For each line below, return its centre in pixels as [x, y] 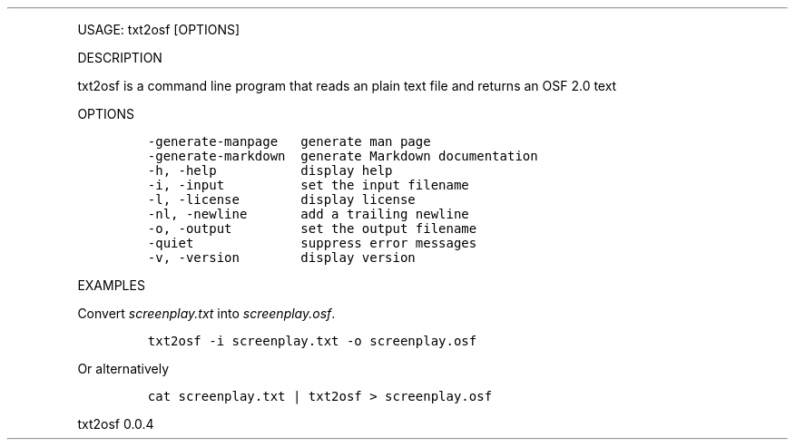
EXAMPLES [111, 285]
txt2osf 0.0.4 [116, 424]
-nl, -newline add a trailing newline [308, 214]
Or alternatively [123, 369]
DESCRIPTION [120, 58]
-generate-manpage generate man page [289, 141]
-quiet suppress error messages [312, 243]
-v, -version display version [281, 258]
